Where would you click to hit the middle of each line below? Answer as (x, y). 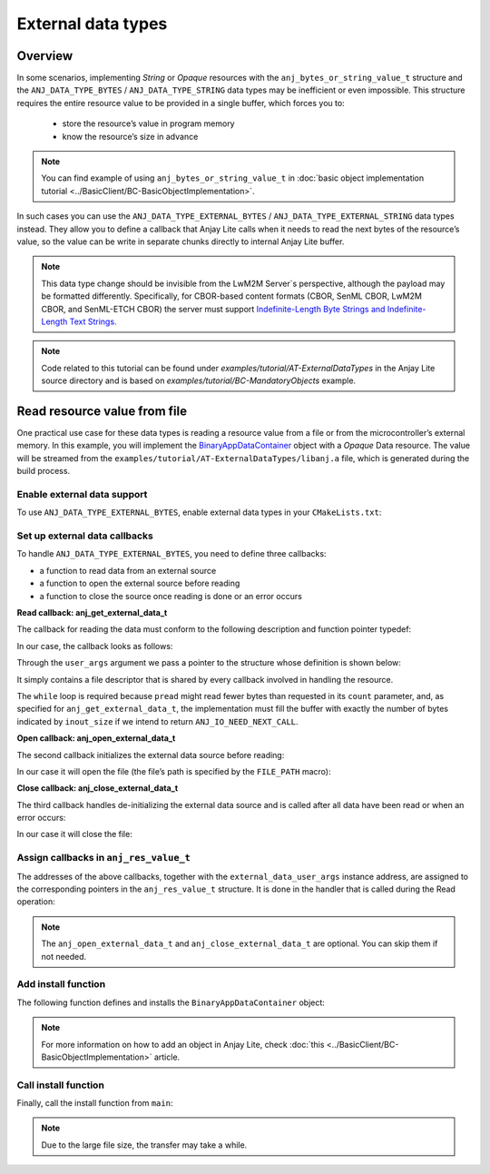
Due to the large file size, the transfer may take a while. (144, 1145)
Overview (45, 56)
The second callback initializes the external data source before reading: (151, 755)
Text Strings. (93, 321)
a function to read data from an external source (128, 570)
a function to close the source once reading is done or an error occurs (171, 596)
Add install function (61, 984)
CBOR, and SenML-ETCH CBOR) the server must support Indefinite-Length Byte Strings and (213, 309)
